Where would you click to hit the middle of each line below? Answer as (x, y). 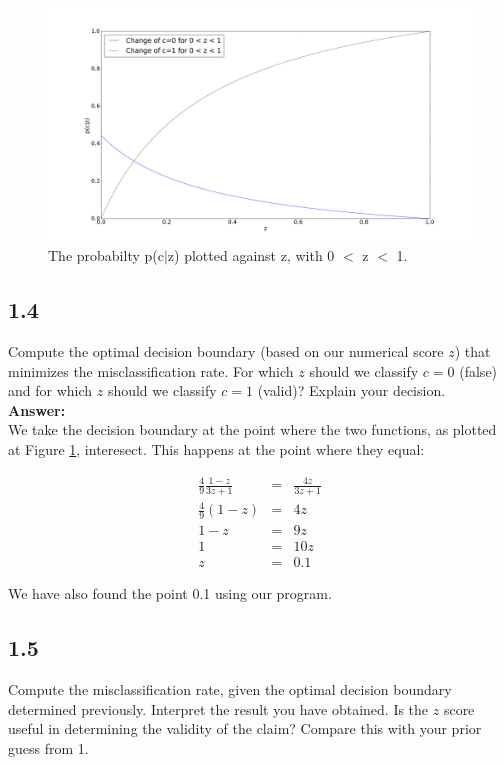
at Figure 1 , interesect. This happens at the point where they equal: (216, 448)
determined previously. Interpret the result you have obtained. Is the (218, 708)
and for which (50, 390)
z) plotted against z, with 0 (251, 255)
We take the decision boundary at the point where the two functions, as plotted (252, 429)
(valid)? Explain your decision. (351, 390)
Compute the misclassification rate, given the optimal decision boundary (230, 689)
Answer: (37, 409)
